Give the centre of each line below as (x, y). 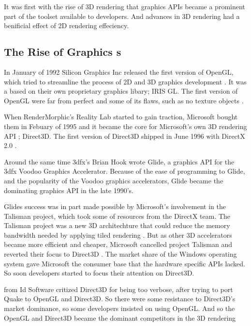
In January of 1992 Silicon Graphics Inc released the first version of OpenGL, (119, 72)
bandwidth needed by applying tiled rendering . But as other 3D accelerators (118, 235)
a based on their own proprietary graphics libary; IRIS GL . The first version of (121, 91)
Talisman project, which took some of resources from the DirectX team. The (117, 216)
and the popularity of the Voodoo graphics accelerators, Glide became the (114, 180)
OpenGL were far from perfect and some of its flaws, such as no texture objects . (124, 100)
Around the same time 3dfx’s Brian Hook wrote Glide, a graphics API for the (119, 161)
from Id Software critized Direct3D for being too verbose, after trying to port (118, 289)
